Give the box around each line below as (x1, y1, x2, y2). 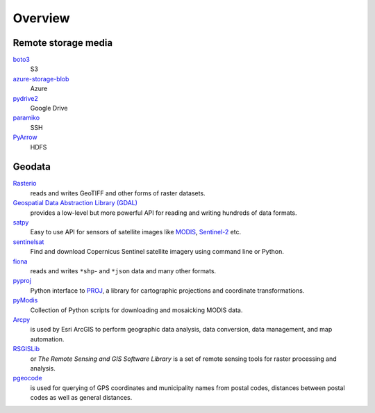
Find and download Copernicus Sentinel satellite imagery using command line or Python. (30, 248, 284, 256)
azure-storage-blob (12, 74, 69, 83)
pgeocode (12, 374, 42, 382)
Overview (12, 10, 70, 26)
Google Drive (30, 104, 68, 113)
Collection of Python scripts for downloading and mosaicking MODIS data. (30, 306, 243, 314)
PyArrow (12, 133, 37, 142)
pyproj (12, 277, 31, 285)
